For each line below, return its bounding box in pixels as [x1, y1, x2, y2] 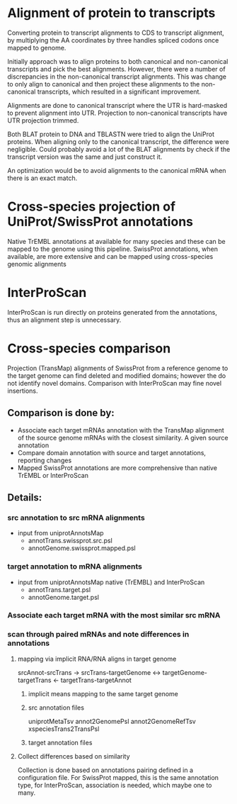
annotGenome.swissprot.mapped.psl [28, 544, 136, 552]
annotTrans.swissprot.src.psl [28, 537, 113, 545]
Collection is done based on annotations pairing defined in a [17, 766, 193, 774]
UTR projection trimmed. [7, 116, 79, 125]
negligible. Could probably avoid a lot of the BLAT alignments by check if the [7, 145, 231, 153]
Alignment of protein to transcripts [7, 5, 216, 21]
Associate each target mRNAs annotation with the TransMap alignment [17, 425, 224, 434]
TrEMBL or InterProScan [17, 471, 88, 479]
